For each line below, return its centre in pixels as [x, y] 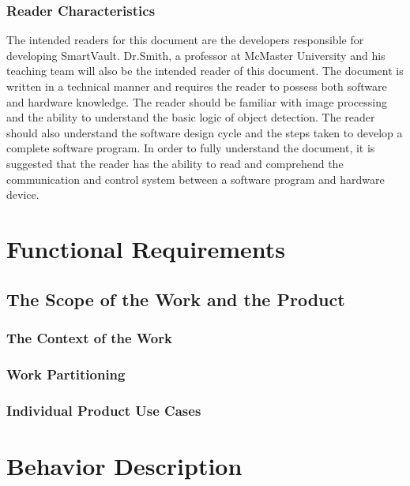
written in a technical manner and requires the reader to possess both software [197, 86]
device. [23, 194]
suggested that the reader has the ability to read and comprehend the [175, 163]
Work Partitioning [66, 374]
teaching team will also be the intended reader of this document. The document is [205, 71]
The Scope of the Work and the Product [176, 299]
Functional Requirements [146, 248]
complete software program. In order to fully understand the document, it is [191, 148]
